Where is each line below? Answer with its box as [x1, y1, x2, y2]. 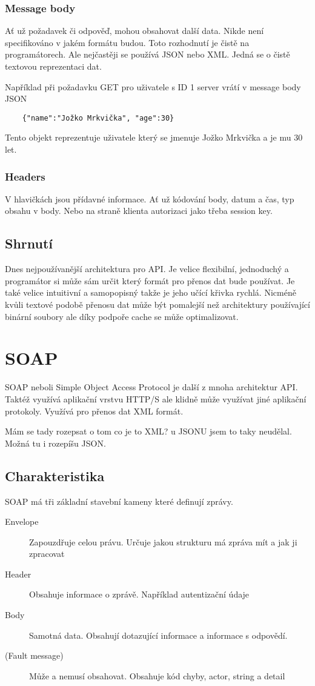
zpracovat [29, 547, 65, 560]
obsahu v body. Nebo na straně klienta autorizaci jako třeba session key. [5, 204, 273, 217]
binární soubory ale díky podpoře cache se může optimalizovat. [5, 310, 239, 322]
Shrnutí [5, 234, 53, 253]
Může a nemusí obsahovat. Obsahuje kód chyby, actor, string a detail [29, 669, 285, 682]
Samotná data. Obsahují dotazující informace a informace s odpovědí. [29, 628, 288, 641]
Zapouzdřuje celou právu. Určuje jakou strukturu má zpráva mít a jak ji [29, 535, 297, 548]
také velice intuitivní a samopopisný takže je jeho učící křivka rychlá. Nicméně [5, 286, 296, 299]
